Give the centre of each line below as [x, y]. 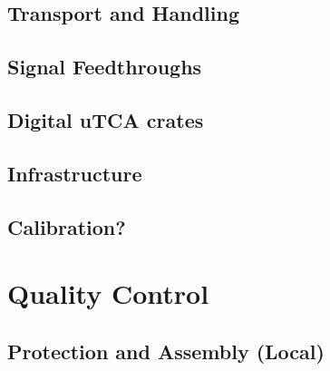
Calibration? [67, 226]
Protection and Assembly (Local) [166, 351]
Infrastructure [75, 173]
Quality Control [108, 293]
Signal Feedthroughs [105, 67]
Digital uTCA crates [106, 119]
